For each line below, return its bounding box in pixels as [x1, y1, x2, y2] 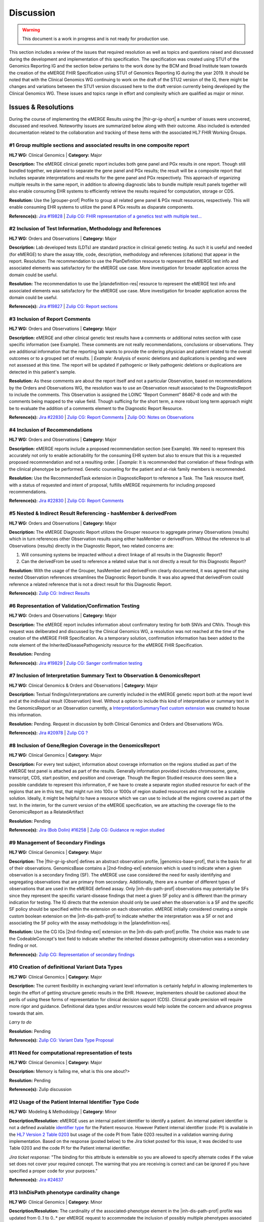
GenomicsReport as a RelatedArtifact [9, 809, 84, 815]
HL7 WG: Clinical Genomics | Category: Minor [9, 1199, 103, 1205]
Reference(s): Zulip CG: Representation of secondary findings [9, 951, 135, 958]
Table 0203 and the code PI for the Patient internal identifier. [9, 1145, 131, 1151]
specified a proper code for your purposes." [9, 1168, 98, 1174]
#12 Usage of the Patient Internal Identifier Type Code [9, 1099, 139, 1105]
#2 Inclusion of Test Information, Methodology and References [9, 225, 161, 232]
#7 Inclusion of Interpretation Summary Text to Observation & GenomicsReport [9, 672, 200, 679]
